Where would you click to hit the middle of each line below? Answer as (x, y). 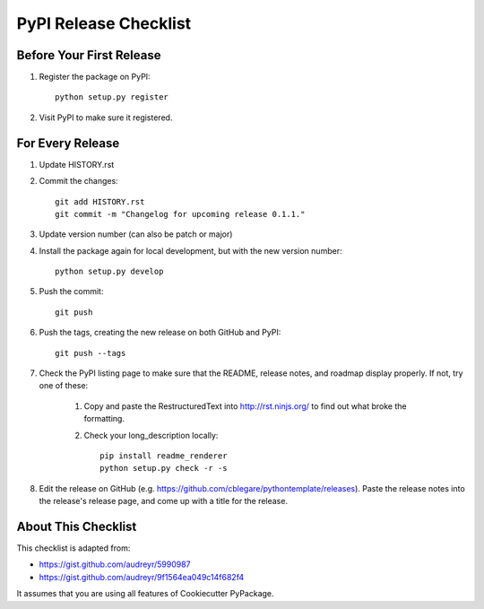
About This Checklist (77, 526)
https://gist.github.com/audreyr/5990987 (115, 564)
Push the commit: (71, 291)
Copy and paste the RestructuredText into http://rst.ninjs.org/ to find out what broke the (245, 406)
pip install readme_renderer (164, 456)
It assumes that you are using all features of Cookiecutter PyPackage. (145, 594)
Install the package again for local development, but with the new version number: (190, 250)
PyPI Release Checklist (104, 23)
